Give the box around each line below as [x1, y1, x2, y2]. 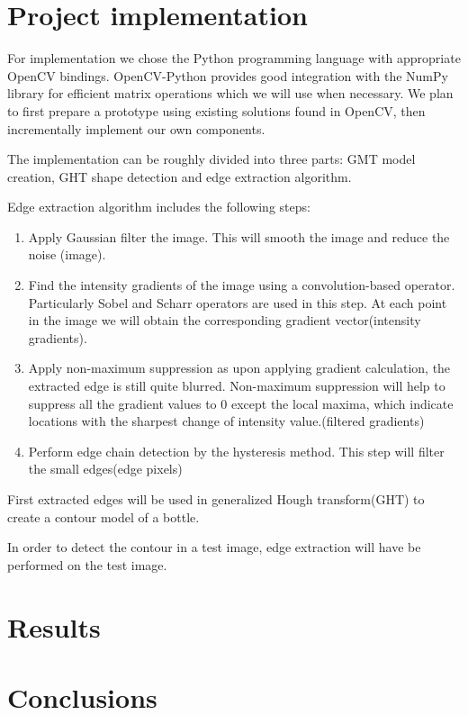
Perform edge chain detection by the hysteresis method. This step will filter [28, 441, 445, 460]
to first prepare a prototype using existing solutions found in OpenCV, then [7, 101, 426, 120]
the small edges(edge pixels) [28, 459, 183, 478]
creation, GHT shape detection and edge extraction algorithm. [7, 167, 352, 186]
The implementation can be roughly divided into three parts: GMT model [7, 149, 416, 168]
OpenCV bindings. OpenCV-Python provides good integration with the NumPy [7, 66, 448, 85]
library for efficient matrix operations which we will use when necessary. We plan [7, 84, 454, 103]
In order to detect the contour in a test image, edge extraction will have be [7, 538, 421, 557]
